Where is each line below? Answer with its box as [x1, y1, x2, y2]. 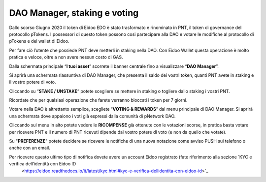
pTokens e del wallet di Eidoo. [9, 38, 69, 44]
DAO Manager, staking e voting [9, 7, 139, 18]
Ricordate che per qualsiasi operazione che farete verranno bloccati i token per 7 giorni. [9, 97, 188, 103]
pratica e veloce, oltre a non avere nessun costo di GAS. [9, 54, 123, 60]
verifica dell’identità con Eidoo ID [9, 161, 76, 167]
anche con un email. [9, 145, 50, 151]
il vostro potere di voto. [9, 79, 56, 85]
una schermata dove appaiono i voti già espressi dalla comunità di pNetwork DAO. [9, 113, 176, 119]
